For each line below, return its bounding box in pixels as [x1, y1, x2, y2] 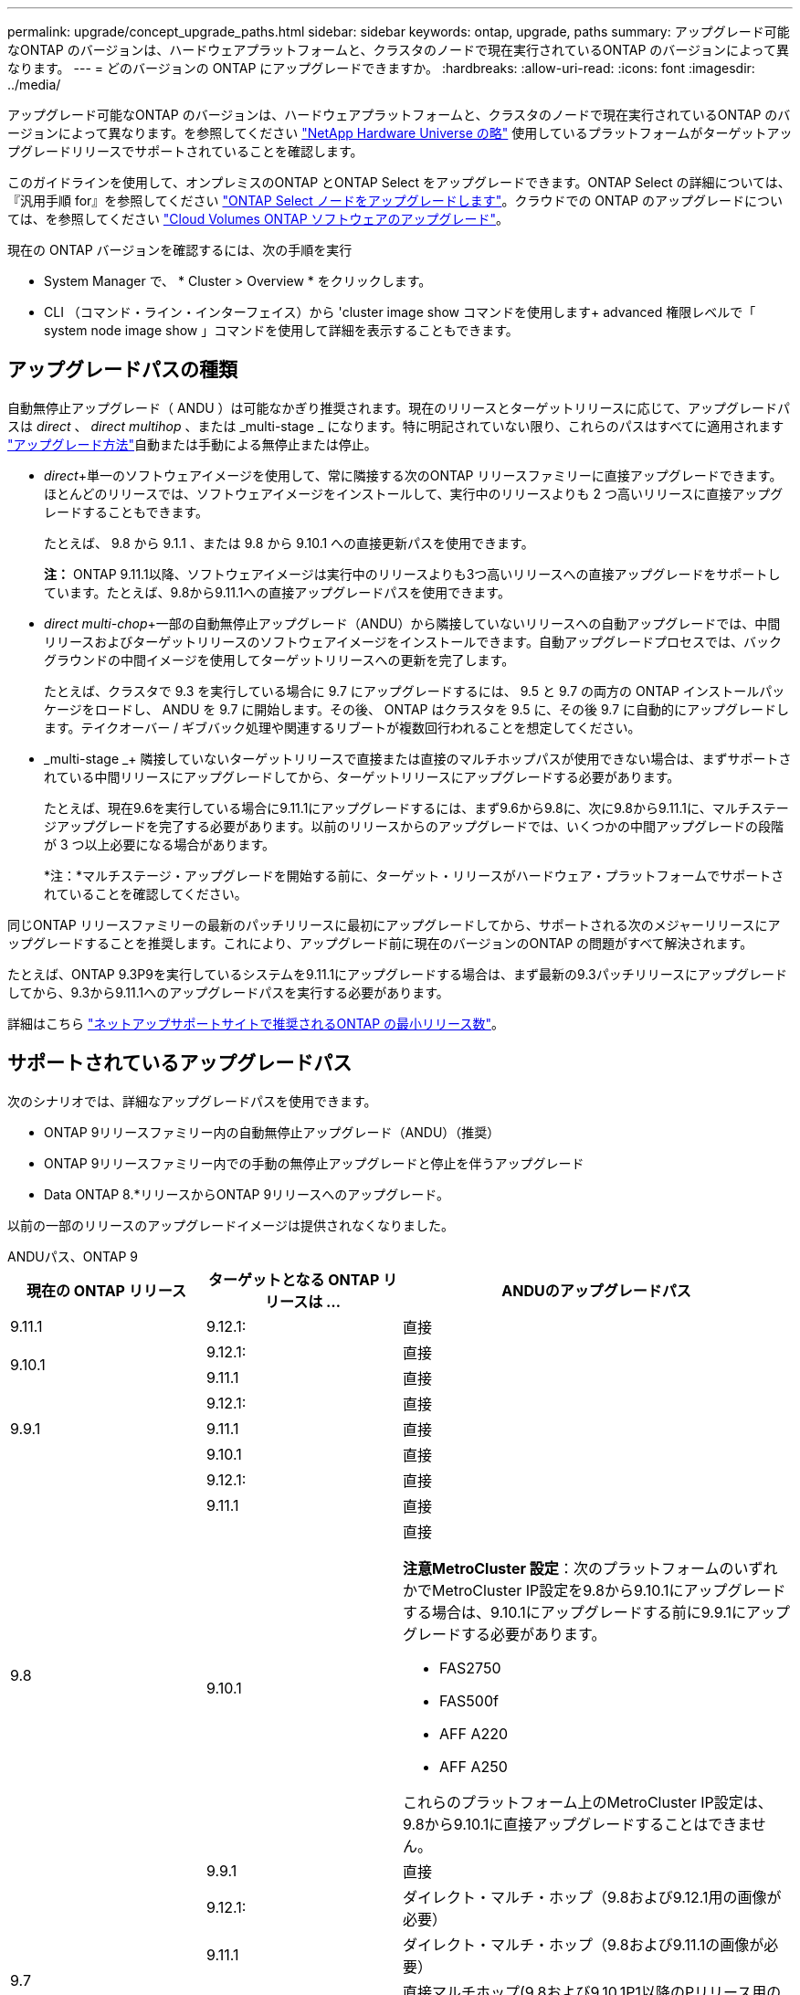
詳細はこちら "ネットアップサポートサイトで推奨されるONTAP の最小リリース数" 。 [7, 1015, 504, 1031]
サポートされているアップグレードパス [7, 1051, 353, 1075]
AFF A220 [439, 1724, 509, 1743]
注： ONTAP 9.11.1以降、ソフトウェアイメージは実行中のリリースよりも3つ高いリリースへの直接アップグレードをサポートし [44, 565, 781, 582]
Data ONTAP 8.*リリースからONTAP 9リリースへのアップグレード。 [44, 1186, 450, 1202]
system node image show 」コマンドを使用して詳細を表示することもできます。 [44, 322, 519, 338]
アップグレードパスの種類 [7, 358, 237, 382]
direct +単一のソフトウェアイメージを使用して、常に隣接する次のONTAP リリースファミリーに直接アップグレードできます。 [44, 467, 783, 483]
